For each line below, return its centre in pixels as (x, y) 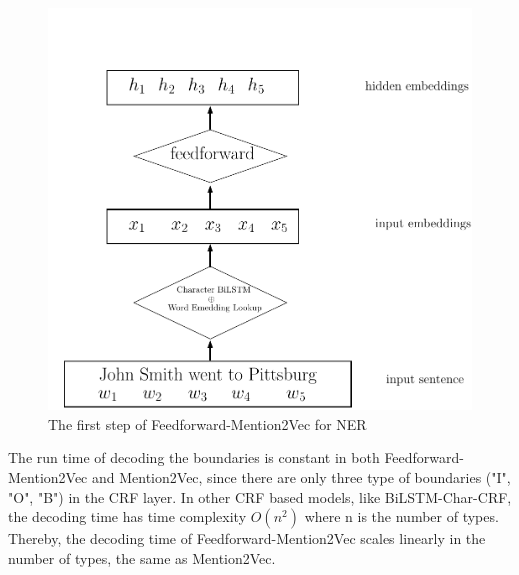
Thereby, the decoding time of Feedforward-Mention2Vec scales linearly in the (247, 538)
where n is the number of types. (401, 516)
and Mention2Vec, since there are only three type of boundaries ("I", (301, 476)
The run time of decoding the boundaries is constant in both (194, 457)
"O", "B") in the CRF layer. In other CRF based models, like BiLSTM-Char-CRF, (260, 496)
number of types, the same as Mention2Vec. (142, 557)
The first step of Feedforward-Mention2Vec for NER (207, 423)
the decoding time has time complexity (127, 516)
